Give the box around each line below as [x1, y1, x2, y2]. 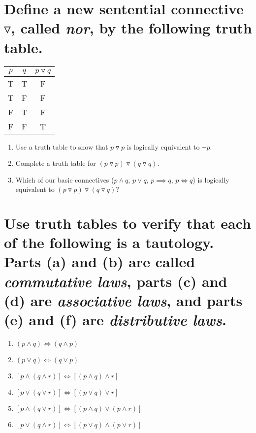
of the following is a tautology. [4, 232, 214, 252]
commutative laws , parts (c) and [4, 271, 227, 291]
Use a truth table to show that [15, 141, 108, 152]
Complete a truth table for [15, 158, 96, 168]
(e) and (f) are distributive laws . [4, 309, 226, 330]
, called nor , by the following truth [11, 18, 252, 38]
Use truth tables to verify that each [4, 213, 251, 233]
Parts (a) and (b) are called [4, 251, 195, 272]
